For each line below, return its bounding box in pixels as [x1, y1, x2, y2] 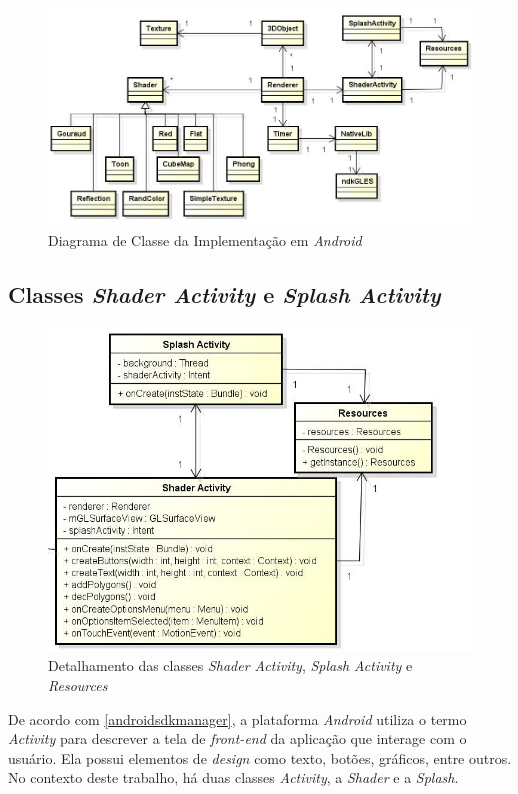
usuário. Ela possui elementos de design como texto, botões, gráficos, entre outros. [8, 747, 512, 768]
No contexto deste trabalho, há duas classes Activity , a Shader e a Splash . [8, 767, 459, 788]
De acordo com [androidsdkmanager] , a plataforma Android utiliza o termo [8, 708, 467, 729]
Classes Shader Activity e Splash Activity [8, 279, 441, 310]
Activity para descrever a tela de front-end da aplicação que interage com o [8, 728, 467, 749]
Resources [48, 674, 108, 695]
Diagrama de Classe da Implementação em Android [48, 230, 362, 251]
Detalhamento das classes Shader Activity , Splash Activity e [48, 655, 413, 676]
